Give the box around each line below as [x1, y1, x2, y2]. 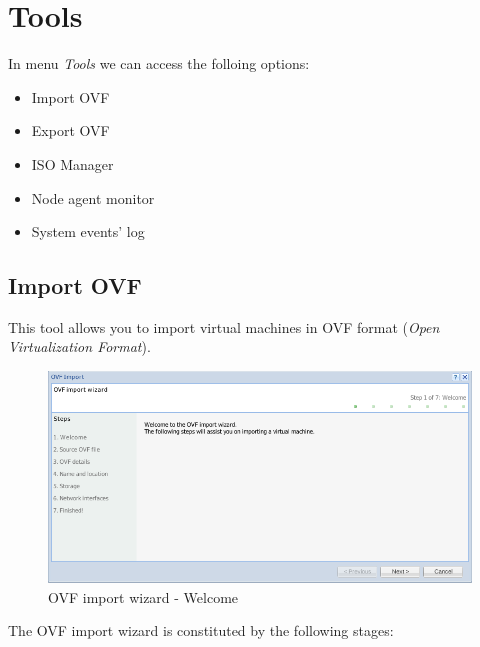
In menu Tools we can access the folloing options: [8, 53, 310, 74]
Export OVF [31, 120, 110, 141]
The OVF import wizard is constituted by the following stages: [8, 620, 394, 641]
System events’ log [31, 221, 145, 242]
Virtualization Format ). [8, 336, 151, 357]
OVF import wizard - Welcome [48, 586, 239, 607]
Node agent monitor [31, 187, 155, 208]
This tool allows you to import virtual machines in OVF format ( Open [8, 316, 440, 337]
